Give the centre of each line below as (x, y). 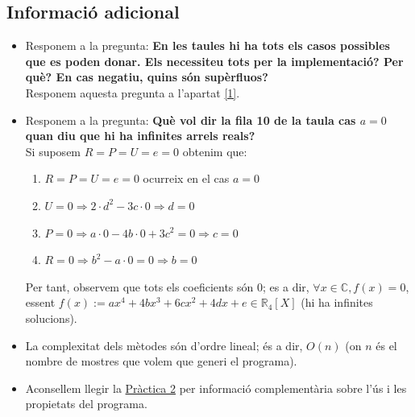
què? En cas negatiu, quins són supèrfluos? (147, 77)
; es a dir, (286, 286)
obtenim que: (215, 151)
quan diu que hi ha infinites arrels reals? (140, 136)
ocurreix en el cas (186, 178)
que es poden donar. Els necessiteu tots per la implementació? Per (214, 61)
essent (40, 302)
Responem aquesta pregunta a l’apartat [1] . (133, 92)
